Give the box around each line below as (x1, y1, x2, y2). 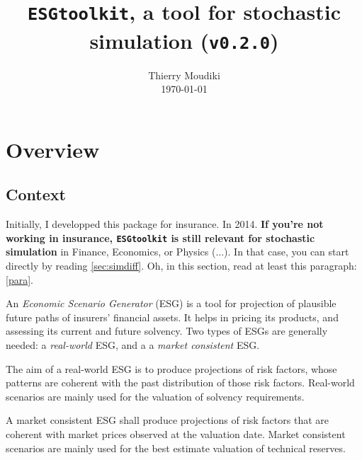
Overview (6, 134, 100, 163)
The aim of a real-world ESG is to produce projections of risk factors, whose (6, 361, 337, 376)
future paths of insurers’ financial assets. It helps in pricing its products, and (6, 309, 339, 324)
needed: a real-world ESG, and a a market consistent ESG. (6, 337, 260, 352)
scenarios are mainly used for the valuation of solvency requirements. (6, 389, 305, 403)
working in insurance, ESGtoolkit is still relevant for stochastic (6, 230, 315, 245)
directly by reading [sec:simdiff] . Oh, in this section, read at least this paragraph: (6, 258, 357, 272)
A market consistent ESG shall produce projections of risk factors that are (6, 413, 329, 427)
